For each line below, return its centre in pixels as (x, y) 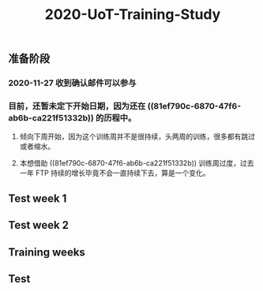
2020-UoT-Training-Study (133, 15)
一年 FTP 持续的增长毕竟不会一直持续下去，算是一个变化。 (115, 173)
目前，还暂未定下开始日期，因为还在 (77, 106)
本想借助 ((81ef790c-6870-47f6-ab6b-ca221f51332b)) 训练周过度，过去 (137, 163)
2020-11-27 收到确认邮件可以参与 (72, 83)
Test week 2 (39, 225)
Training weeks (47, 252)
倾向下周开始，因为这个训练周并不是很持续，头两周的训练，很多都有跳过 (137, 136)
